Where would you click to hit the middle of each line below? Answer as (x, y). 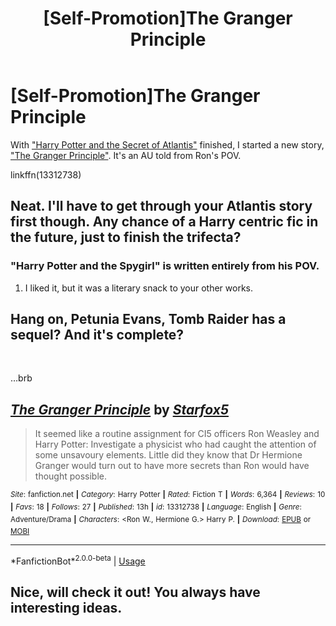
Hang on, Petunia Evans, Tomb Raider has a (148, 319)
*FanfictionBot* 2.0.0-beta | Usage (78, 560)
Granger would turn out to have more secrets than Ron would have (172, 466)
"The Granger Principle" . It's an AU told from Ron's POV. (126, 155)
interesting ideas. (66, 608)
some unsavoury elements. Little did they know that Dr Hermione (168, 455)
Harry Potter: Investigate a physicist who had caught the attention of (175, 444)
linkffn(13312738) (46, 174)
